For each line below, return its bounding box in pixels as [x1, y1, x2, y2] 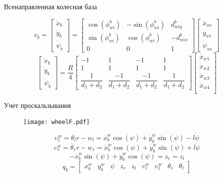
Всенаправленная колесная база [4, 1, 97, 11]
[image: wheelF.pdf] [23, 119, 90, 126]
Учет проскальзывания [4, 100, 71, 110]
